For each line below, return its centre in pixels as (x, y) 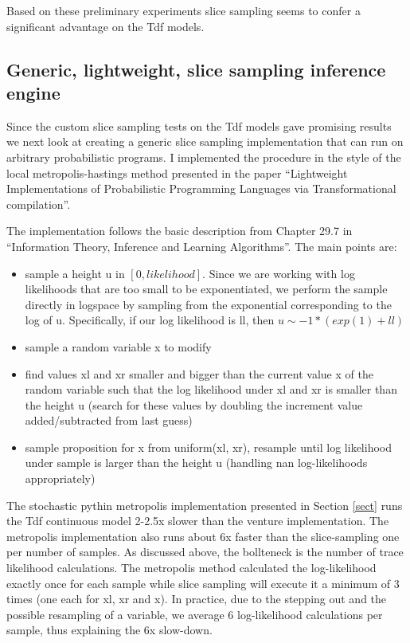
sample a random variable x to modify (118, 346)
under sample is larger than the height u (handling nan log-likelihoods (196, 463)
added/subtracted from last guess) (109, 420)
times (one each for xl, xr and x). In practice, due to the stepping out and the (197, 599)
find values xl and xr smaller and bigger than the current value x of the (199, 373)
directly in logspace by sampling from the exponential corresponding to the (208, 304)
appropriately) (60, 478)
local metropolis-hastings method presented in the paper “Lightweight (177, 173)
